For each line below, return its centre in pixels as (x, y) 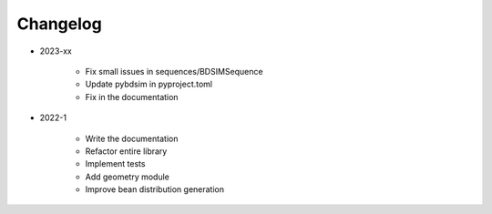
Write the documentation (132, 138)
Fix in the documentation (132, 97)
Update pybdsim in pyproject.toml (149, 84)
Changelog (59, 24)
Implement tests (115, 164)
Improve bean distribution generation (155, 189)
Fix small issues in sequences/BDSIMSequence (174, 71)
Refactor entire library (126, 151)
